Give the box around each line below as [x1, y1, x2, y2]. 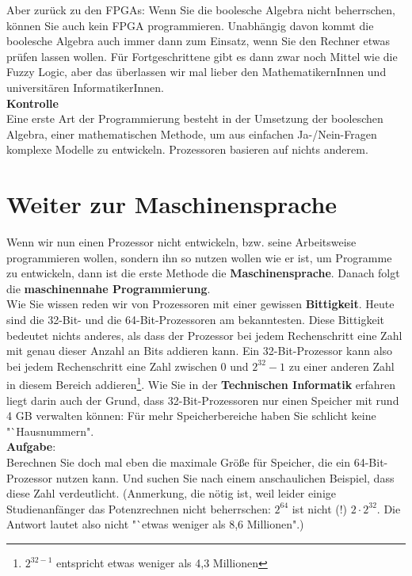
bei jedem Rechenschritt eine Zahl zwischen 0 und [6, 357, 249, 374]
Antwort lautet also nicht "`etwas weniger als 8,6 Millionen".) [6, 516, 304, 532]
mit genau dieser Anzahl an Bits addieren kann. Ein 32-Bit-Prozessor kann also [6, 342, 393, 359]
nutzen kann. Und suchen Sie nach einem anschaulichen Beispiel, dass [55, 469, 395, 486]
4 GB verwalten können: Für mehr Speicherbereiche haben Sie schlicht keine [6, 407, 376, 424]
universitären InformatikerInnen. [6, 78, 164, 95]
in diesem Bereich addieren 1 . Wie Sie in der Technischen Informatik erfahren [6, 374, 396, 393]
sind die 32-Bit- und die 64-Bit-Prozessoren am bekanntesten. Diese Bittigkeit [6, 311, 385, 328]
